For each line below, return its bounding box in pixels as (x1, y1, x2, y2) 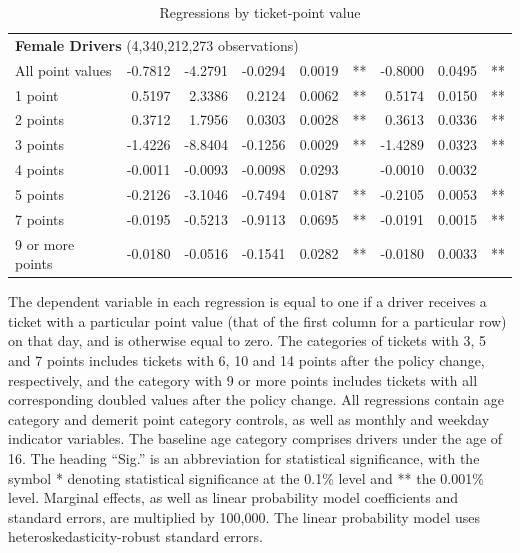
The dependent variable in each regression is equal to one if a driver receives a (8, 291, 487, 312)
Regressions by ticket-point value (159, 2, 361, 22)
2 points (15, 109, 65, 130)
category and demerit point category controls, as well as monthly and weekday (8, 408, 490, 429)
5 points (15, 183, 65, 204)
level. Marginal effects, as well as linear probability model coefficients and (8, 487, 458, 508)
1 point (15, 84, 59, 105)
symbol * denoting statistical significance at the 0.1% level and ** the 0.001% (8, 467, 484, 488)
